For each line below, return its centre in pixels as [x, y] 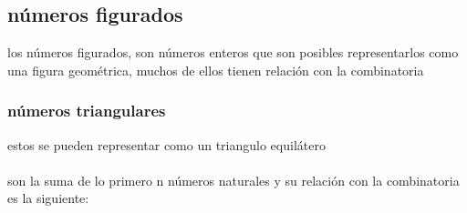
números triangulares [87, 111]
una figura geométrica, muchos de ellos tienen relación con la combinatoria [216, 70]
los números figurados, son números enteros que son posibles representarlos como [233, 52]
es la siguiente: [48, 198]
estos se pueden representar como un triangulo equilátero [166, 144]
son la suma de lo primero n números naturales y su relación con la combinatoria [233, 180]
